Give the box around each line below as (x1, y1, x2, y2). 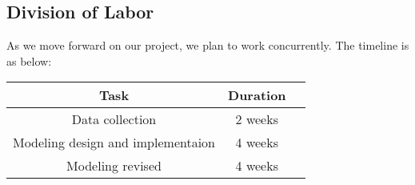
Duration (228, 86, 286, 105)
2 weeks (235, 110, 278, 129)
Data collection (71, 110, 157, 129)
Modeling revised (66, 156, 162, 175)
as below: (6, 52, 52, 69)
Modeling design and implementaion (13, 133, 216, 152)
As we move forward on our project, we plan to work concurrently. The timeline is (6, 37, 409, 54)
